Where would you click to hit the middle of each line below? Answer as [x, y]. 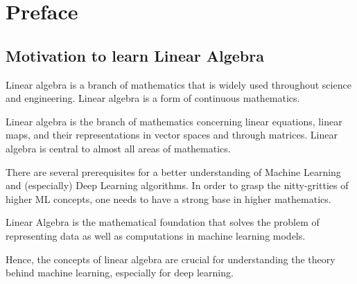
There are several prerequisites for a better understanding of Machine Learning [173, 171]
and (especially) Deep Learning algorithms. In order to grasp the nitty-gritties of [177, 185]
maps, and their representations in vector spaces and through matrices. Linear [172, 135]
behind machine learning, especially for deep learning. [120, 273]
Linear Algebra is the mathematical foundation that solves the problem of [163, 222]
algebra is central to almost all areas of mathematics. [118, 148]
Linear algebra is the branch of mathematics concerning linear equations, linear [174, 121]
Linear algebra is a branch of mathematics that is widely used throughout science [178, 84]
